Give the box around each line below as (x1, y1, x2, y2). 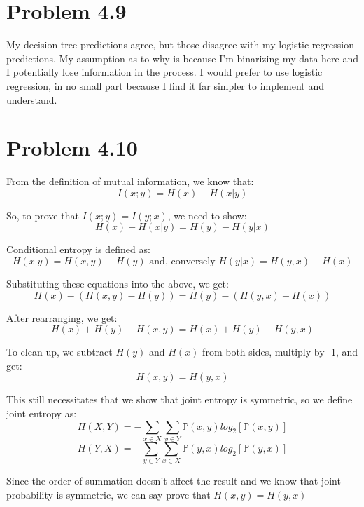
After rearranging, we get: (6, 310, 118, 325)
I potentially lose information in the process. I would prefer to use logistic (6, 65, 323, 79)
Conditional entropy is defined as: (6, 242, 150, 257)
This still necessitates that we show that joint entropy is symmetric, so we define (6, 392, 353, 407)
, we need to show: (167, 208, 247, 222)
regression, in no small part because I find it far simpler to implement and (6, 78, 325, 93)
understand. (6, 92, 57, 107)
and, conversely (149, 257, 216, 266)
